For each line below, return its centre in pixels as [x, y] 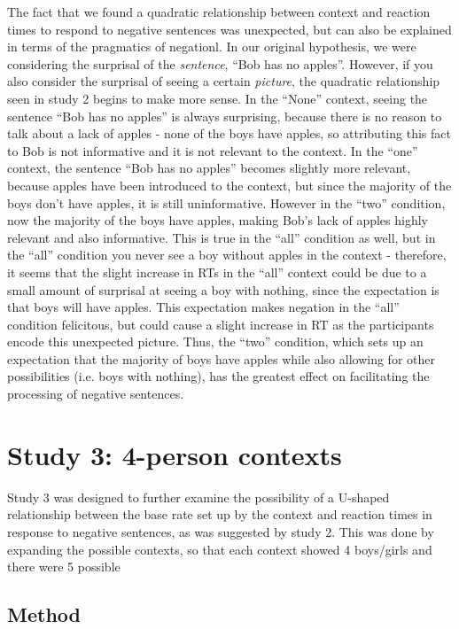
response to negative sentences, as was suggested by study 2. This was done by [221, 531]
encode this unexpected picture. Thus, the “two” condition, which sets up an [215, 342]
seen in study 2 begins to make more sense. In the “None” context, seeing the [218, 98]
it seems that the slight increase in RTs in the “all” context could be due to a [217, 272]
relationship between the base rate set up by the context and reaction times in [220, 514]
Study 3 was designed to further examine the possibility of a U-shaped [198, 497]
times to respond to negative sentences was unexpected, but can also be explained [229, 29]
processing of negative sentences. [96, 394]
